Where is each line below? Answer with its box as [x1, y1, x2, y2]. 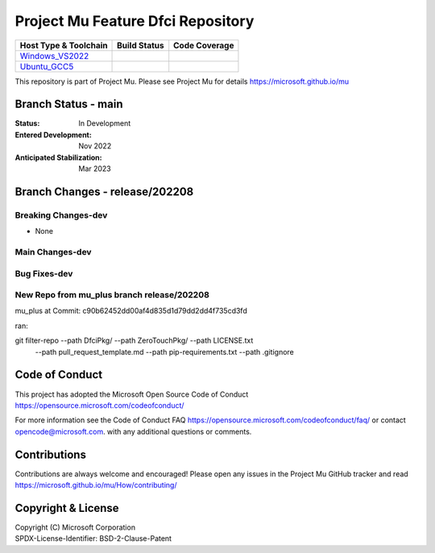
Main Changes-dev [14, 246, 92, 257]
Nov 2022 [78, 141, 112, 151]
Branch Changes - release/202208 [14, 185, 194, 198]
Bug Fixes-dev [14, 268, 73, 279]
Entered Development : [14, 130, 92, 139]
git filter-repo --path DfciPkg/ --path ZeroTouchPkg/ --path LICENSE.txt [14, 335, 254, 346]
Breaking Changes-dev [14, 210, 108, 221]
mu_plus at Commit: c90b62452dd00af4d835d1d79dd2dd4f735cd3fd [14, 306, 247, 316]
